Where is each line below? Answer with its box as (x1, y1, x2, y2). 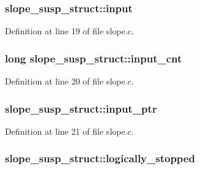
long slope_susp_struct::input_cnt (5, 50, 182, 66)
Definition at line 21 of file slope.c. (5, 124, 134, 137)
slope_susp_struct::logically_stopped (5, 151, 195, 166)
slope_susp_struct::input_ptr (5, 100, 157, 116)
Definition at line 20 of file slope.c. (5, 75, 134, 88)
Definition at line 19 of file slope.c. (5, 24, 134, 37)
